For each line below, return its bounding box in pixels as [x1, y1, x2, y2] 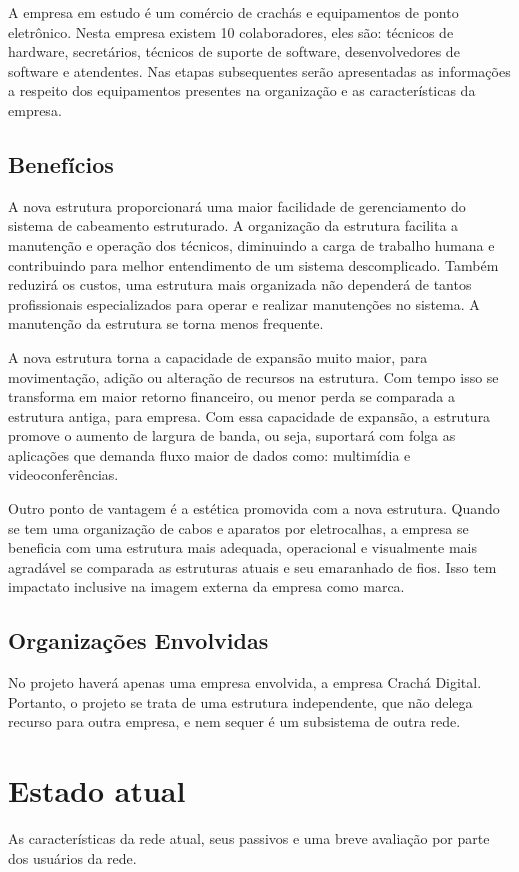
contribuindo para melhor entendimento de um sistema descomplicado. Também [8, 254, 499, 275]
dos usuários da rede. [8, 847, 137, 868]
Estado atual [8, 770, 186, 811]
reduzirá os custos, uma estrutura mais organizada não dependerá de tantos [8, 274, 472, 295]
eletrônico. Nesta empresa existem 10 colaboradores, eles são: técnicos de [8, 21, 454, 42]
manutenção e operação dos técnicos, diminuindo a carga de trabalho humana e [8, 234, 495, 255]
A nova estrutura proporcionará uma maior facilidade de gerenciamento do [8, 195, 466, 216]
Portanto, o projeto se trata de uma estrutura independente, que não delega [8, 691, 473, 712]
